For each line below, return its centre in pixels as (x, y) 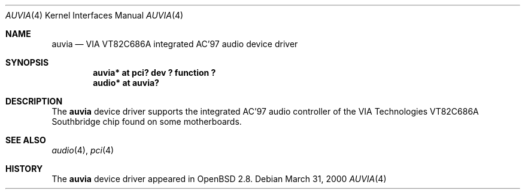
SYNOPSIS (27, 62)
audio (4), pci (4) (83, 150)
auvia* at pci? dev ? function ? (154, 73)
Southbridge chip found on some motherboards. (147, 121)
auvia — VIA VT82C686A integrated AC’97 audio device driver (175, 44)
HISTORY (24, 169)
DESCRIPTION (34, 101)
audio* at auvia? (126, 83)
